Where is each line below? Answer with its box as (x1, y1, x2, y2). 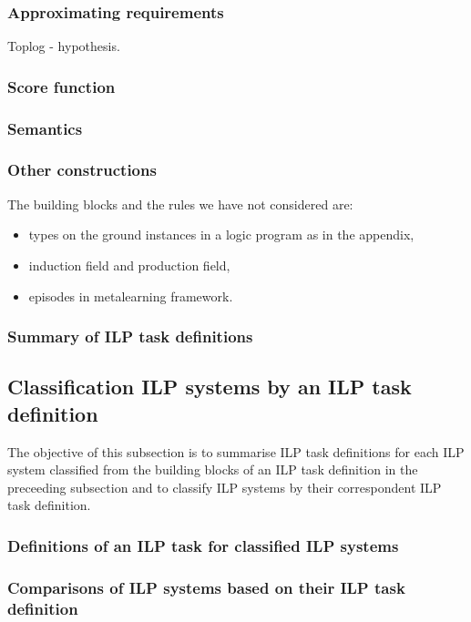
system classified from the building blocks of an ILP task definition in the (7, 460, 418, 479)
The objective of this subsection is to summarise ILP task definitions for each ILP (7, 442, 465, 461)
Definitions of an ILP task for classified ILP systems (7, 534, 399, 556)
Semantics (7, 117, 83, 139)
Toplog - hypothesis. (7, 36, 120, 56)
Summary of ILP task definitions (7, 325, 253, 348)
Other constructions (7, 158, 157, 181)
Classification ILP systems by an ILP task (7, 372, 412, 401)
